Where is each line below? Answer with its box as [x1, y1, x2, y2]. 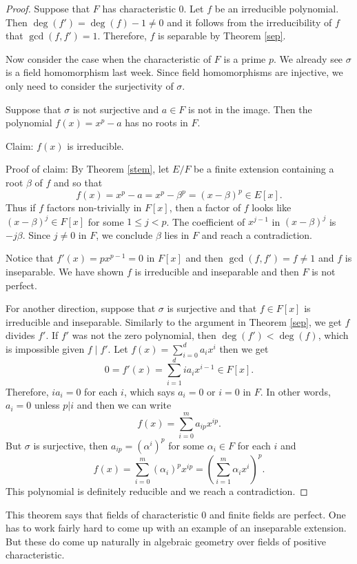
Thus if [6, 200, 36, 215]
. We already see [274, 51, 343, 66]
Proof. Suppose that [6, 1, 90, 15]
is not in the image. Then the [188, 101, 312, 116]
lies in [164, 227, 190, 242]
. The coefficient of [166, 214, 245, 228]
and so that [54, 175, 103, 189]
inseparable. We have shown [6, 264, 124, 278]
